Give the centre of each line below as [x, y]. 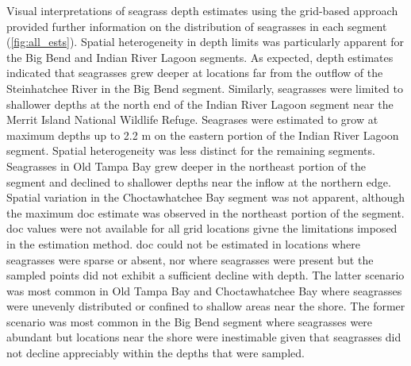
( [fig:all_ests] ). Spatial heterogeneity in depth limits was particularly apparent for [205, 42]
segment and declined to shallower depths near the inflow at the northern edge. [199, 181]
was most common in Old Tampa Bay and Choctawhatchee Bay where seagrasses [204, 290]
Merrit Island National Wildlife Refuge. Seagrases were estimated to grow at [192, 119]
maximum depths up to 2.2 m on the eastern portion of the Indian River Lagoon [203, 135]
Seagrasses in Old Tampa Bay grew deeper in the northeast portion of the [186, 166]
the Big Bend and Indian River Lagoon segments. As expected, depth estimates [200, 57]
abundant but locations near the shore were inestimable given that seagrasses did [204, 337]
